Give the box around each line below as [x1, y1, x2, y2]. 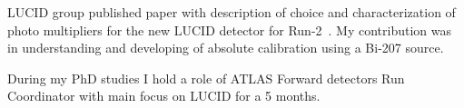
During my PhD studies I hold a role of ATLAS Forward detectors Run [7, 68, 405, 87]
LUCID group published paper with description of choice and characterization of [7, 3, 456, 21]
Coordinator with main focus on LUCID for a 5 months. [7, 86, 321, 105]
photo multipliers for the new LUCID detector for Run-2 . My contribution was [7, 20, 452, 39]
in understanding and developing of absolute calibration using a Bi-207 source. [7, 38, 444, 57]
